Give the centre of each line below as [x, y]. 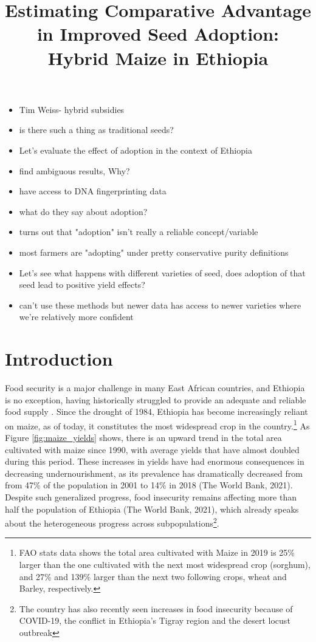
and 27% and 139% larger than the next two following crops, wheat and [153, 576]
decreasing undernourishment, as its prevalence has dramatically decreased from [154, 473]
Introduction [59, 359]
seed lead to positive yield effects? [82, 285]
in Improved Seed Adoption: [158, 34]
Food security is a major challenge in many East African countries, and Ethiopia [155, 388]
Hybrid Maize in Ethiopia [158, 57]
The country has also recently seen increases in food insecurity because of [156, 608]
